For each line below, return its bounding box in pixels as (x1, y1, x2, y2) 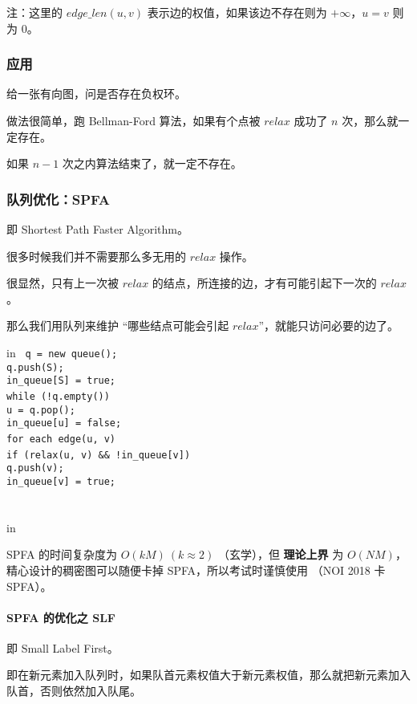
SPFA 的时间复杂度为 (6, 546, 118, 563)
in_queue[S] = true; (6, 375, 116, 387)
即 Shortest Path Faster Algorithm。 (6, 221, 189, 237)
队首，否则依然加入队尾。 (6, 682, 141, 699)
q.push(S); (6, 361, 64, 373)
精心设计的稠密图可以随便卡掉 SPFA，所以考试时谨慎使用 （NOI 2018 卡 (6, 561, 386, 578)
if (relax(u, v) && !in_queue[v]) (6, 449, 191, 461)
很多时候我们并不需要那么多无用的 (6, 247, 186, 264)
